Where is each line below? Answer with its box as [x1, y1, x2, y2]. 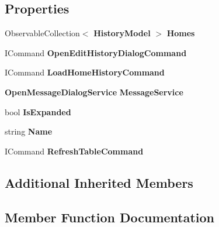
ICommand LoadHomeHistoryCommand [5, 66, 165, 78]
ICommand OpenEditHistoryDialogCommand [5, 46, 187, 59]
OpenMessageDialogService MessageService [5, 85, 183, 98]
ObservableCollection [5, 27, 80, 39]
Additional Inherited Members [5, 173, 193, 191]
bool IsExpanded [5, 105, 71, 118]
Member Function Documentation [5, 208, 215, 226]
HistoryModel [93, 27, 151, 39]
